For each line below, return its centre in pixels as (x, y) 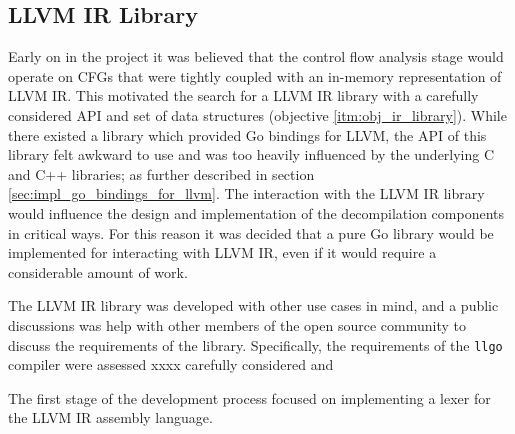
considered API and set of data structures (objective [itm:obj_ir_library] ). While (257, 114)
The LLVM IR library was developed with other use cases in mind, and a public (253, 305)
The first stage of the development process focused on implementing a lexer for (249, 397)
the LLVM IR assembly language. (110, 417)
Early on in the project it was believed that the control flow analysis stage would (256, 56)
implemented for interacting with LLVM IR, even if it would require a (222, 252)
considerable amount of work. (98, 271)
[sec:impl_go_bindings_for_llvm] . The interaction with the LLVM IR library (246, 193)
